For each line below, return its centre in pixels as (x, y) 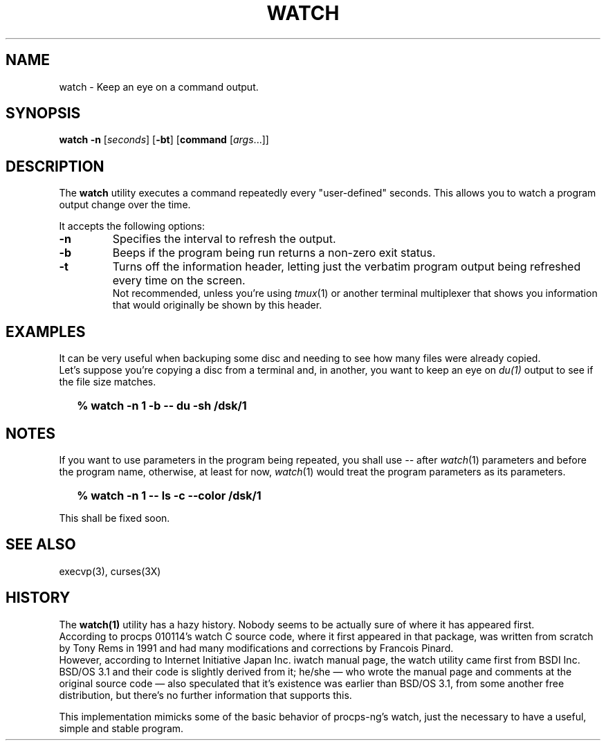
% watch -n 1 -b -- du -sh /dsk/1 (162, 406)
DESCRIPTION (55, 166)
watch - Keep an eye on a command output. (159, 87)
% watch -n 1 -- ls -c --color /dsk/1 (169, 495)
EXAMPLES (46, 331)
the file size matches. (108, 382)
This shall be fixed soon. (114, 518)
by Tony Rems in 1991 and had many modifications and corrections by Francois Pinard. (256, 648)
